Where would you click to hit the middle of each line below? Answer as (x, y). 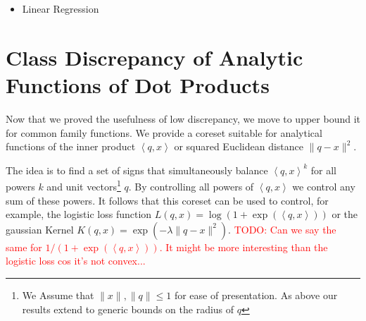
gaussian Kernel (40, 229)
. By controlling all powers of (191, 186)
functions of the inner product (71, 146)
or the (345, 214)
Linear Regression (61, 8)
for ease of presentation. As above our (256, 295)
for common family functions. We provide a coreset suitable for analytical (164, 132)
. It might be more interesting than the (244, 247)
